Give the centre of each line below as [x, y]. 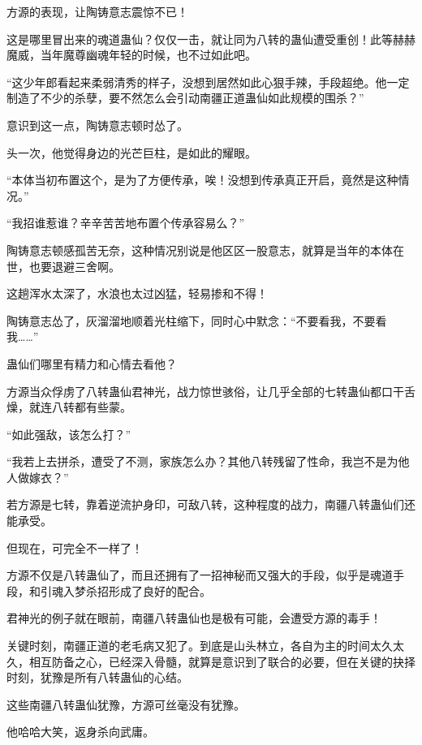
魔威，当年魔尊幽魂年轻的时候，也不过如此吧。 [131, 55]
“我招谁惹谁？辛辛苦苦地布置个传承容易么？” [126, 223]
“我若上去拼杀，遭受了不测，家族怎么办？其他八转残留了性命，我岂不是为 [202, 461]
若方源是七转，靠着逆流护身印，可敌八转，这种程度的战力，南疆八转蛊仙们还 [211, 504]
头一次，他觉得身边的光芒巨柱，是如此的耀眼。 [131, 152]
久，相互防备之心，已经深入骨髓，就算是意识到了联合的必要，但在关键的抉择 [211, 661]
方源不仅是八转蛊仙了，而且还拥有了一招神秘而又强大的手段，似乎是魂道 [200, 575]
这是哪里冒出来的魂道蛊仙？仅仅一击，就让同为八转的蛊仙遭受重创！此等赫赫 [211, 39]
